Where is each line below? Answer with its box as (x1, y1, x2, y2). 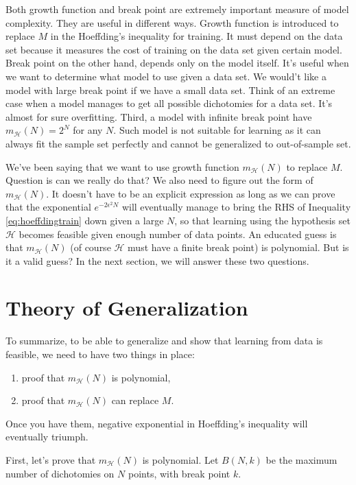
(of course (70, 240, 111, 255)
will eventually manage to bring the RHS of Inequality (121, 200, 351, 214)
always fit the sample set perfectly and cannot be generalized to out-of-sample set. (5, 136, 351, 150)
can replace (111, 393, 159, 407)
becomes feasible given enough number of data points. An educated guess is (19, 226, 337, 241)
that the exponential (5, 200, 91, 214)
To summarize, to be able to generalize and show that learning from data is (5, 333, 323, 348)
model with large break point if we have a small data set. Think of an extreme (5, 82, 335, 97)
